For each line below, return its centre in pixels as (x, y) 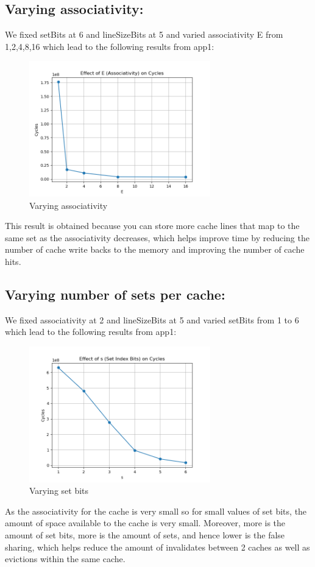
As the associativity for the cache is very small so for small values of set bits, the (156, 511)
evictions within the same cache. (65, 559)
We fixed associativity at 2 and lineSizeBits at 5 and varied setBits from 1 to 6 (152, 319)
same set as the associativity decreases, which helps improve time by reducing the (157, 237)
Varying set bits (59, 491)
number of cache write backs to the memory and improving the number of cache (155, 249)
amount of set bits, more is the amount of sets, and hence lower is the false (145, 534)
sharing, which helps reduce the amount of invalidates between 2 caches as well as (157, 547)
